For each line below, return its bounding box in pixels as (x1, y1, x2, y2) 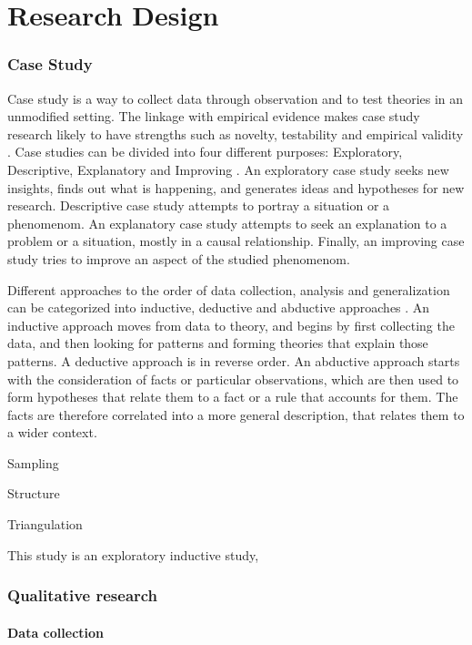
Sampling (7, 453, 59, 472)
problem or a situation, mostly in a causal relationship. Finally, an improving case (7, 231, 465, 251)
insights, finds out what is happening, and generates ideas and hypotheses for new (7, 178, 465, 197)
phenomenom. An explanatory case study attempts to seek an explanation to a (7, 213, 447, 232)
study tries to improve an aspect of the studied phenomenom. (7, 249, 350, 268)
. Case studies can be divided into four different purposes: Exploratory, (7, 142, 403, 161)
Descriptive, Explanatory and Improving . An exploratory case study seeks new (7, 159, 449, 179)
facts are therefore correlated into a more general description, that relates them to (7, 404, 465, 424)
